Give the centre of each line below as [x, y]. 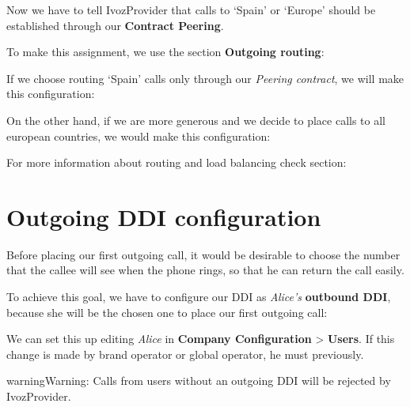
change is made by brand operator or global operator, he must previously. [185, 354]
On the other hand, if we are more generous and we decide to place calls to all [196, 120]
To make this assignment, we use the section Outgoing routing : [165, 52]
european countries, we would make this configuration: [139, 136]
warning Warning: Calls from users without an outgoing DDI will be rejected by [199, 381]
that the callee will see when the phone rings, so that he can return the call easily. [205, 270]
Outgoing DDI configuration [164, 216]
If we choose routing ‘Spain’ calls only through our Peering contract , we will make [205, 78]
